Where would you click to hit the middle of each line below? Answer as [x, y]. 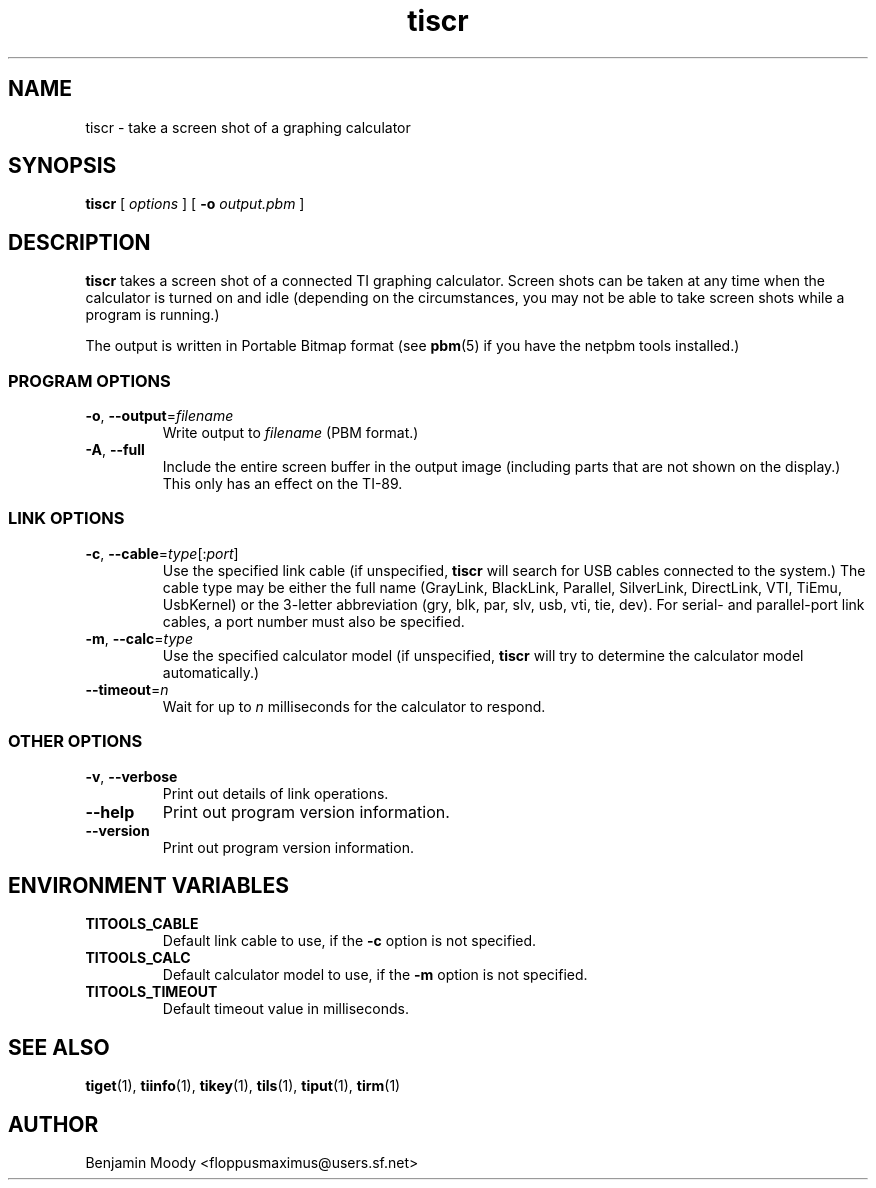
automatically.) [211, 672]
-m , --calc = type [139, 638]
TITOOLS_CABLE [142, 924]
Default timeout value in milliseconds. [285, 1009]
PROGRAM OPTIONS [89, 380]
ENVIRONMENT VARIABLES [148, 885]
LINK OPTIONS [66, 518]
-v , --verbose [131, 776]
